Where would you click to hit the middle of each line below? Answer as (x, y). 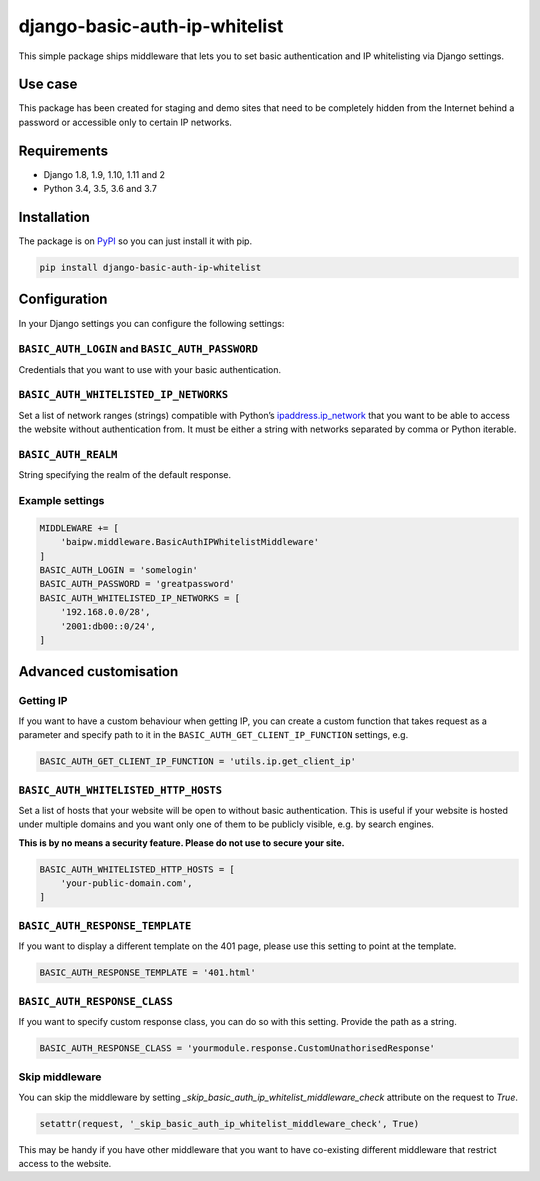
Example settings (61, 501)
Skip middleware (60, 1077)
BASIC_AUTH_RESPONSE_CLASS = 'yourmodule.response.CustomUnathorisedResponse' (237, 1048)
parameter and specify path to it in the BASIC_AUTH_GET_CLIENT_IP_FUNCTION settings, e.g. (213, 735)
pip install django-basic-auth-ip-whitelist (150, 268)
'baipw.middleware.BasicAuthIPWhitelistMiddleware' (190, 542)
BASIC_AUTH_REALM (68, 454)
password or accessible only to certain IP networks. (125, 122)
